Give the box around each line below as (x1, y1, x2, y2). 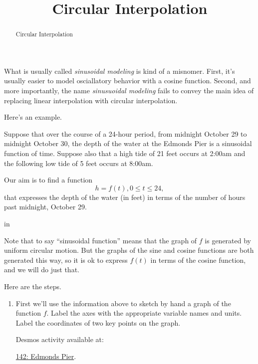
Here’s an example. (4, 112, 62, 122)
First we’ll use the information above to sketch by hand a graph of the (15, 298, 231, 308)
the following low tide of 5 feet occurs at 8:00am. (4, 158, 153, 168)
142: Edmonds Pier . (15, 351, 76, 361)
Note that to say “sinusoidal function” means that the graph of (4, 235, 197, 245)
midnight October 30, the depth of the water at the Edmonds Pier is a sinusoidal (4, 138, 252, 149)
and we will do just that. (4, 264, 79, 275)
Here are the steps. (4, 281, 61, 291)
